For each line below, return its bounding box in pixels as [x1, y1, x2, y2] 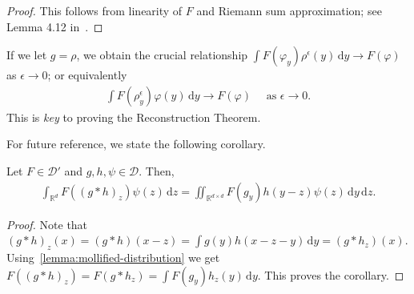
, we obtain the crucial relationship [76, 46, 248, 63]
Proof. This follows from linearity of [6, 2, 183, 18]
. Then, [139, 163, 175, 179]
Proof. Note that [6, 215, 88, 232]
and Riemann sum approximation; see [196, 2, 382, 18]
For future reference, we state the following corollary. [6, 135, 266, 152]
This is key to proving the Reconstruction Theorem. [6, 108, 261, 125]
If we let [6, 46, 47, 63]
